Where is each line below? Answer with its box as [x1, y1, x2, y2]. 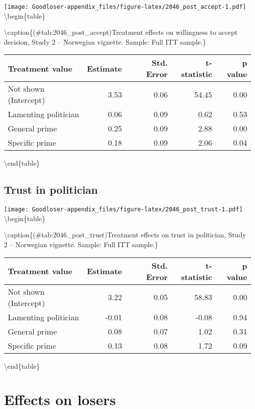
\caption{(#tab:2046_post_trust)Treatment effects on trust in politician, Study [4, 230, 246, 240]
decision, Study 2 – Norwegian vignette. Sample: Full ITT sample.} [4, 36, 206, 47]
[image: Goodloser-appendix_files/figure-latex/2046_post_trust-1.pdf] [4, 206, 243, 213]
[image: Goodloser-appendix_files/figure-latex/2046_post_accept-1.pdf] [4, 3, 246, 10]
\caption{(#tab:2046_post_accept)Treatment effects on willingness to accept [4, 27, 238, 37]
